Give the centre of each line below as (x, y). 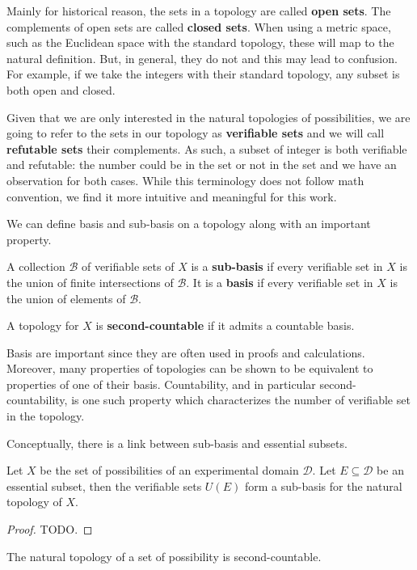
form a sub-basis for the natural (323, 486)
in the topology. (46, 416)
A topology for (43, 325)
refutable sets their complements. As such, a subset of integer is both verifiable (207, 148)
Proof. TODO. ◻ (50, 529)
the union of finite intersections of (90, 282)
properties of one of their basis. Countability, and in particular (161, 384)
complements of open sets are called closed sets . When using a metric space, (199, 26)
